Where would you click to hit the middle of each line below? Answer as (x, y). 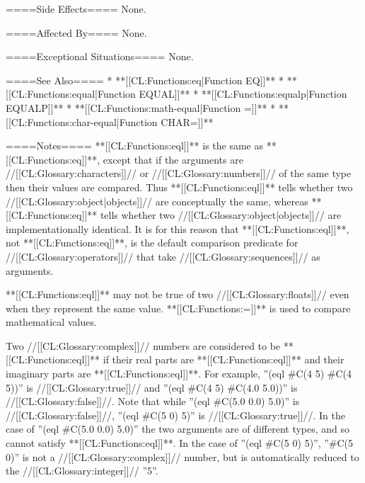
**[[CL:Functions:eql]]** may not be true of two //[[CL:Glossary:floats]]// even (178, 294)
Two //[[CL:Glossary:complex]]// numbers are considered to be (143, 345)
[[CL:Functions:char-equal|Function (82, 121)
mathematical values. (51, 322)
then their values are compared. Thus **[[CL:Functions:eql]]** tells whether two (179, 187)
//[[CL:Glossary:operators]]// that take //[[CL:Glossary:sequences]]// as (163, 256)
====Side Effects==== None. (76, 8)
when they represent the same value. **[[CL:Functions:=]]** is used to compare (178, 308)
